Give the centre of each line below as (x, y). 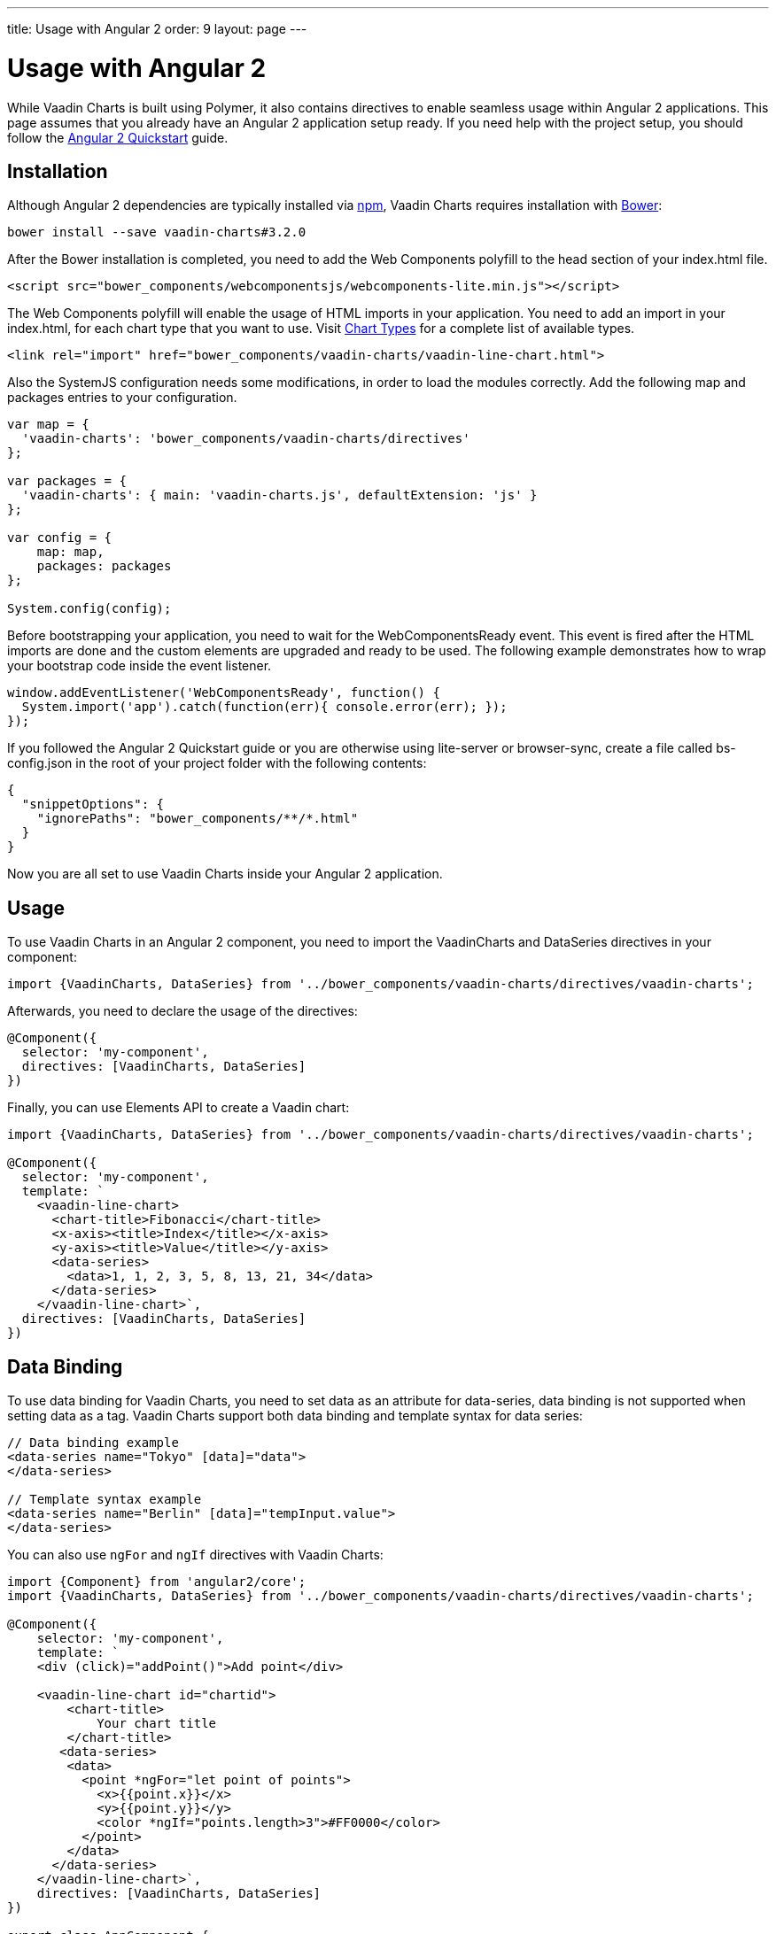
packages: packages (104, 566)
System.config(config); (89, 609)
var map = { (48, 425)
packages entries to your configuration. (122, 398)
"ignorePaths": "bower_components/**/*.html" (198, 819)
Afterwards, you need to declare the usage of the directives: (182, 1011)
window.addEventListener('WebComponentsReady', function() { (224, 693)
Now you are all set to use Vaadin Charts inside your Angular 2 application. (225, 874)
